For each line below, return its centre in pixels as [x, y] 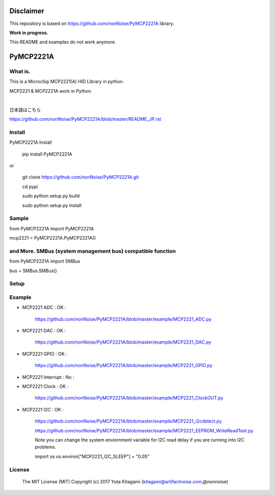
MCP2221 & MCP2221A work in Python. [51, 91]
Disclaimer [27, 11]
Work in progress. [29, 33]
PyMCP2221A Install [31, 142]
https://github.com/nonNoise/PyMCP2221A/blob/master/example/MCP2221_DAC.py [123, 342]
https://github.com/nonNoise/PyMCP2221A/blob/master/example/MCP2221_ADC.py [123, 319]
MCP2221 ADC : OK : [44, 307]
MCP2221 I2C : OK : [43, 409]
